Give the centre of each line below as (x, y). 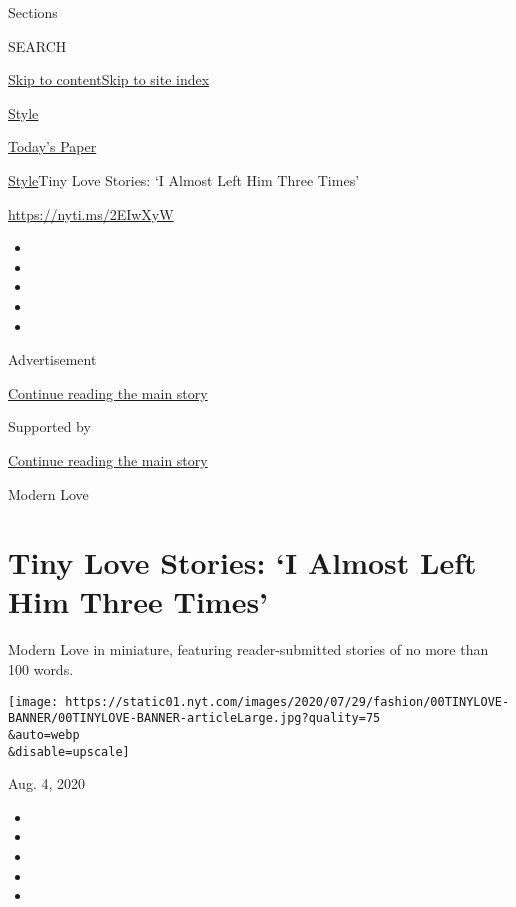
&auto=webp (44, 734)
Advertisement (52, 359)
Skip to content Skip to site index (109, 79)
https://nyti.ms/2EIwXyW (91, 213)
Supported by (49, 426)
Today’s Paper (52, 146)
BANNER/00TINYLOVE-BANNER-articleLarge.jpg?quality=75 (194, 718)
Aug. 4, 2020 (46, 783)
